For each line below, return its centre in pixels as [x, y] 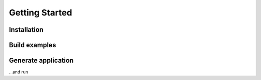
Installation [26, 30]
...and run [19, 72]
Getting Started [41, 13]
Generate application [41, 60]
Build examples [33, 45]
